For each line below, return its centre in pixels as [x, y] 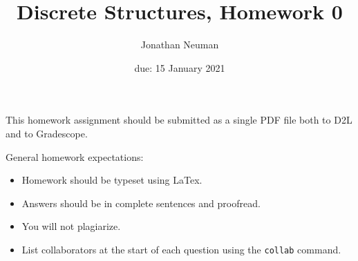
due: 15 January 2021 [180, 67]
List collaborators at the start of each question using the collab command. [181, 249]
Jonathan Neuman [180, 45]
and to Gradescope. [47, 133]
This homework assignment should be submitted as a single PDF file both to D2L [179, 120]
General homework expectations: [75, 156]
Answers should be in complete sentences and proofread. [141, 203]
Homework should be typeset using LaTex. [112, 180]
